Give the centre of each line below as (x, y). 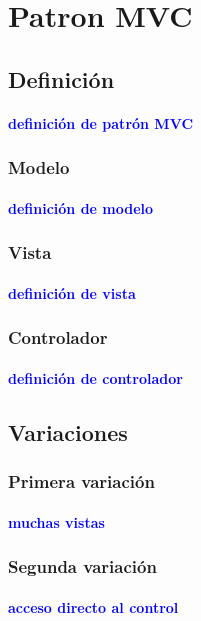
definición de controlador (95, 377)
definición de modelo (81, 207)
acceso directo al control (93, 606)
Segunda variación (82, 566)
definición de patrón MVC (101, 122)
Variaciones (68, 431)
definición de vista (72, 292)
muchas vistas (56, 521)
